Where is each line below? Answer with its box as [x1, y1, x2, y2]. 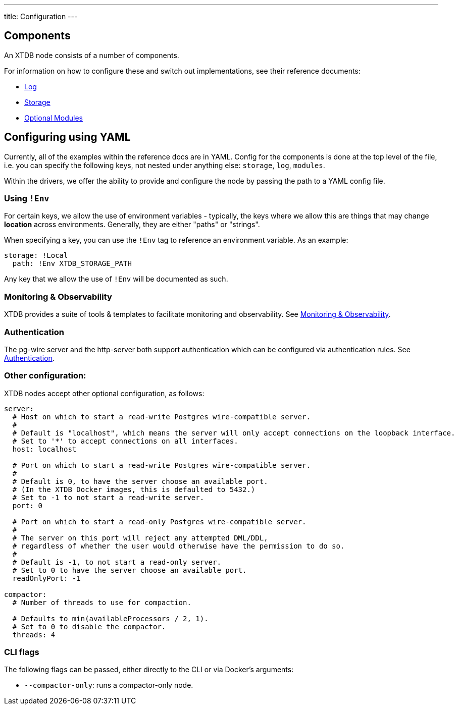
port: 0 [12, 501, 42, 510]
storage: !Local [4, 251, 68, 260]
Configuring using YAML [4, 131, 131, 144]
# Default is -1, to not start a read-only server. [12, 558, 221, 566]
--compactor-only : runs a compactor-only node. [24, 681, 193, 690]
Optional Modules [24, 113, 83, 122]
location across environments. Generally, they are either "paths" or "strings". [4, 220, 260, 229]
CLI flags [4, 647, 39, 658]
